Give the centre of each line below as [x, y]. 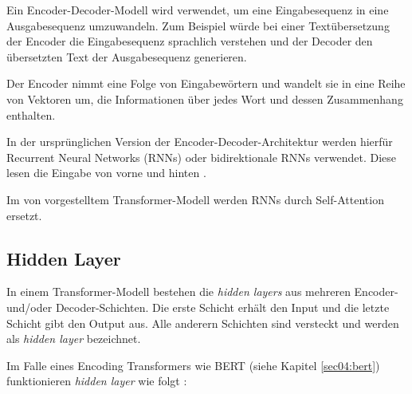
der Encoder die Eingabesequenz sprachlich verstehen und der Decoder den [190, 41]
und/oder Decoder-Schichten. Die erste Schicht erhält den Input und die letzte [198, 307]
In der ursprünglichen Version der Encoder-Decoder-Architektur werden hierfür [200, 142]
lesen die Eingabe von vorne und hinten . [106, 173]
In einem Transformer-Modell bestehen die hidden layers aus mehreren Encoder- [202, 292]
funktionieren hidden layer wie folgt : [97, 381]
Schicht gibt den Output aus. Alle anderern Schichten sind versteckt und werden [203, 323]
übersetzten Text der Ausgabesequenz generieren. [127, 56]
